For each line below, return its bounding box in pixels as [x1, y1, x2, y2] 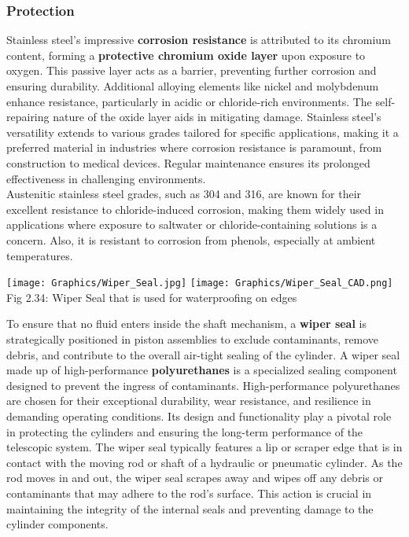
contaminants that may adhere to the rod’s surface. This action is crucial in [6, 484, 372, 501]
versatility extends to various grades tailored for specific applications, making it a [6, 123, 399, 140]
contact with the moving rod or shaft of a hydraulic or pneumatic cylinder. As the [6, 454, 403, 470]
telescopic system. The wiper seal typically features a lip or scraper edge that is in [6, 439, 403, 455]
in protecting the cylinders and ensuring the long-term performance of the [6, 423, 363, 440]
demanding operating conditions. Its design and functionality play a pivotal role [6, 407, 392, 424]
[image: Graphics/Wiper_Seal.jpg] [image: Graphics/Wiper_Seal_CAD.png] [6, 278, 393, 289]
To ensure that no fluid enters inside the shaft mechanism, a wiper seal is [6, 315, 367, 332]
